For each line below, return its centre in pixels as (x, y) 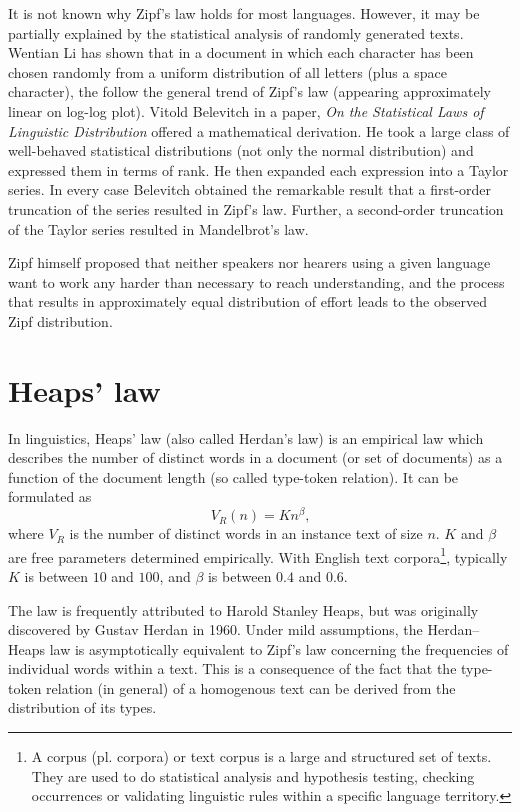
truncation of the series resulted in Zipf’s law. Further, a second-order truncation (256, 208)
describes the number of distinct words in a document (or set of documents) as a (255, 457)
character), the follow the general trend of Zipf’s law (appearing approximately (249, 91)
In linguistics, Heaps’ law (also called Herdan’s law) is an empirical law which (246, 437)
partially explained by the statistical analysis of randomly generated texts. (236, 32)
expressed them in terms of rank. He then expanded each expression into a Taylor (258, 169)
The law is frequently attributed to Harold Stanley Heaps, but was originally (243, 609)
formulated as (50, 496)
